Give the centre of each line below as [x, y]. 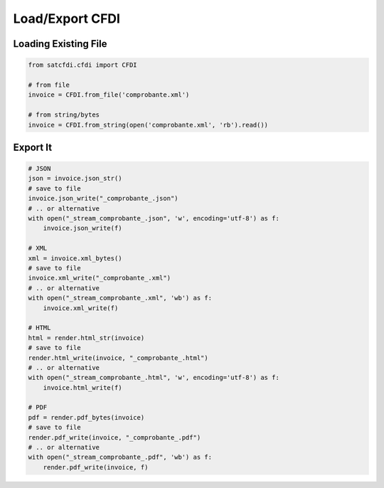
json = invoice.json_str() [75, 179]
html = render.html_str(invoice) [86, 338]
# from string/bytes [64, 115]
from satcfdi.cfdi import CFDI [83, 65]
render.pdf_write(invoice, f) [96, 467]
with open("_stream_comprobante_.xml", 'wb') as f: [120, 298]
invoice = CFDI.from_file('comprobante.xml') [109, 95]
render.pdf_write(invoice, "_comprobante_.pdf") [114, 437]
